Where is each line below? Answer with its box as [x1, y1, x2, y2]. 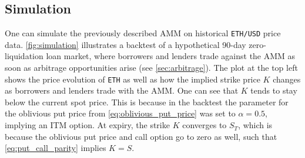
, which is [238, 119, 273, 131]
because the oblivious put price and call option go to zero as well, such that [5, 130, 277, 142]
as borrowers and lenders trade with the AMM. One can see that [5, 84, 239, 97]
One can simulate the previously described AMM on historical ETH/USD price [5, 27, 281, 39]
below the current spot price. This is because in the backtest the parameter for [5, 95, 289, 108]
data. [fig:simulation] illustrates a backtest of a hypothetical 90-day [5, 38, 246, 50]
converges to [182, 119, 227, 131]
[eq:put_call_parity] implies [5, 142, 106, 154]
